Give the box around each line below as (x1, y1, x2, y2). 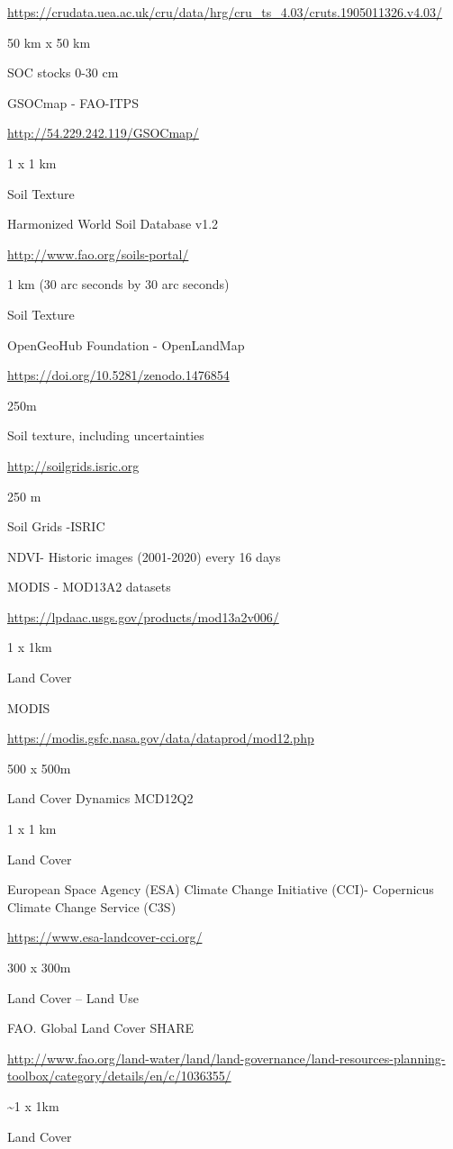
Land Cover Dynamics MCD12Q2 (7, 789, 194, 808)
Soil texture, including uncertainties (7, 426, 204, 445)
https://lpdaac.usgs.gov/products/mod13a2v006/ (7, 607, 279, 626)
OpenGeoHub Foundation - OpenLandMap (7, 335, 245, 354)
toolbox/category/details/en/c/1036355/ (7, 1066, 231, 1085)
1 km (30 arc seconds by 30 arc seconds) (7, 275, 230, 294)
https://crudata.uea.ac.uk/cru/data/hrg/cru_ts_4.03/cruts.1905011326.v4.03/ (7, 3, 443, 21)
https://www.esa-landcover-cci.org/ (7, 927, 203, 946)
